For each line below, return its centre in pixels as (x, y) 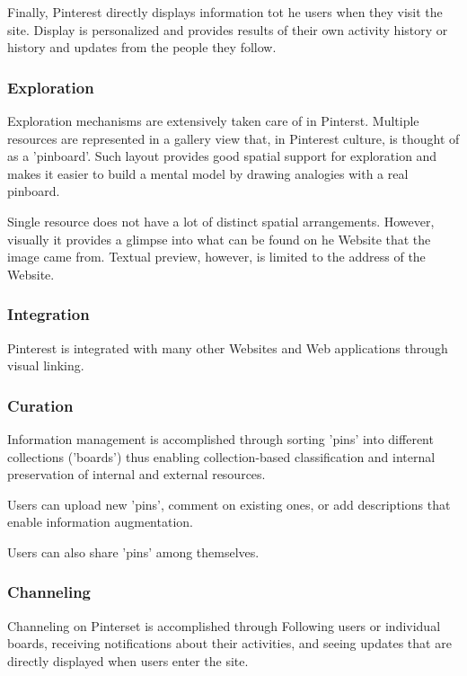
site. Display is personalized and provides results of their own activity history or (228, 29)
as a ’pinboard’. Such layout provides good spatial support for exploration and (222, 156)
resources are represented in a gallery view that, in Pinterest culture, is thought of (233, 138)
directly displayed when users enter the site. (128, 660)
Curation (40, 405)
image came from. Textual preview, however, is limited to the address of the (216, 257)
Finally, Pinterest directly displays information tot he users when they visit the (225, 12)
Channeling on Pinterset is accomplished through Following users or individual (224, 625)
